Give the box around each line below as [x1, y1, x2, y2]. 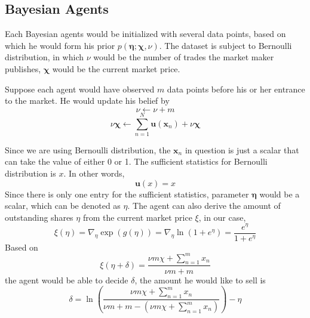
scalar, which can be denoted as [5, 199, 121, 212]
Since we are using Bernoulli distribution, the [5, 143, 171, 156]
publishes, [5, 62, 41, 75]
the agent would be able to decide [5, 273, 128, 286]
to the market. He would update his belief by [5, 94, 170, 107]
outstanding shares [5, 211, 73, 223]
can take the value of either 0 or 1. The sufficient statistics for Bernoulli [5, 155, 268, 168]
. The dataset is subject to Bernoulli [159, 39, 292, 51]
